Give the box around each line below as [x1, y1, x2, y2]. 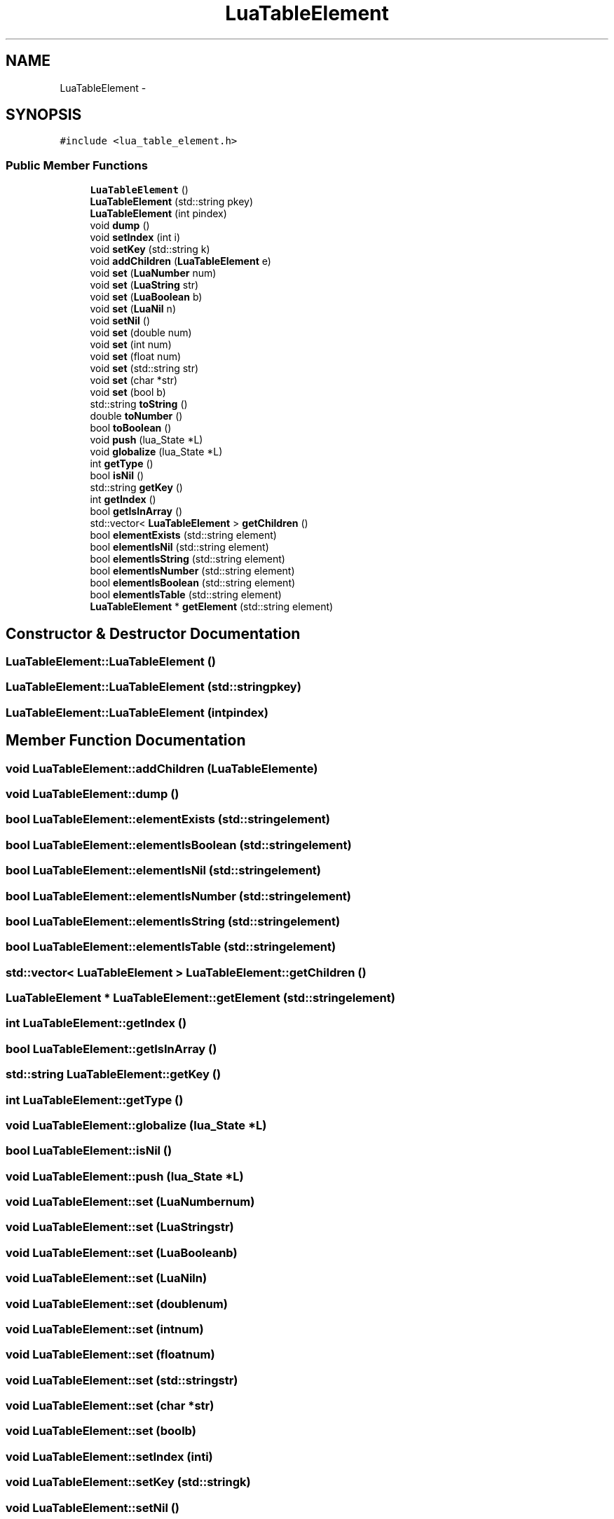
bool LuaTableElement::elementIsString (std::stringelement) [6, 914, 341, 928]
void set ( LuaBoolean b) [90, 291, 203, 303]
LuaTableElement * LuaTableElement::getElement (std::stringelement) [6, 991, 395, 1005]
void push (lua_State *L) [90, 434, 203, 446]
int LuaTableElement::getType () [6, 1092, 184, 1107]
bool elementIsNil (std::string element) [90, 541, 269, 554]
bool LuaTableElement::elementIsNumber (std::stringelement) [6, 888, 351, 903]
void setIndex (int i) [90, 231, 181, 244]
